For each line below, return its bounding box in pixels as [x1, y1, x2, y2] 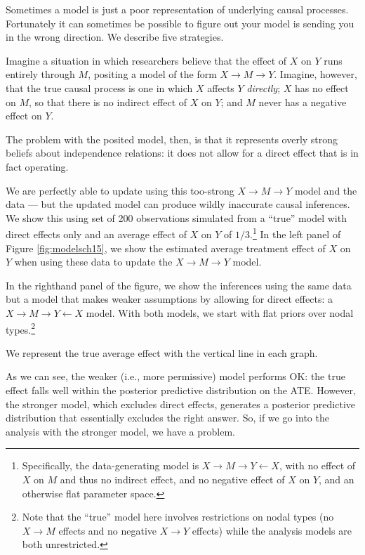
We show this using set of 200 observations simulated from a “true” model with [6, 210, 347, 225]
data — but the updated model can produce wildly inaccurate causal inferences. [6, 197, 350, 211]
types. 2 [6, 320, 36, 337]
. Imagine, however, [274, 67, 357, 81]
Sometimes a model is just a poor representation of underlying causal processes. [6, 2, 349, 16]
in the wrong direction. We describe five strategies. [6, 30, 224, 44]
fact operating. [6, 159, 69, 174]
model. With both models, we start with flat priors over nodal [86, 305, 354, 320]
